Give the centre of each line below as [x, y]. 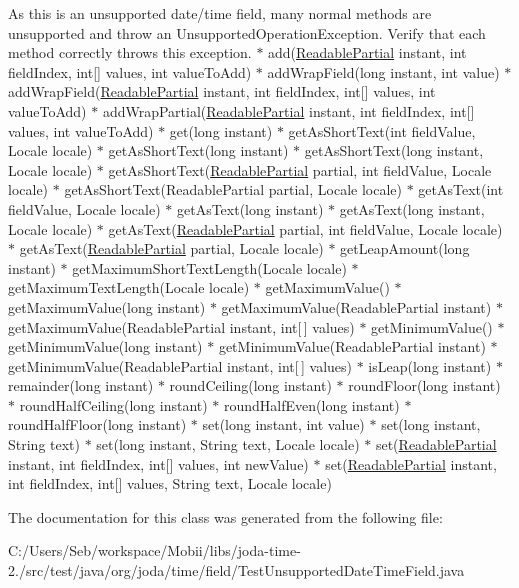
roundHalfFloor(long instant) [97, 424]
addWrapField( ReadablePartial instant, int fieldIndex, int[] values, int [222, 91]
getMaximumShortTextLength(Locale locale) [209, 267]
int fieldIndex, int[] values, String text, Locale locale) [170, 483]
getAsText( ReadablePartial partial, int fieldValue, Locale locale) [305, 228]
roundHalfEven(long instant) [312, 404]
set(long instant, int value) [283, 424]
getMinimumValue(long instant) [105, 346]
